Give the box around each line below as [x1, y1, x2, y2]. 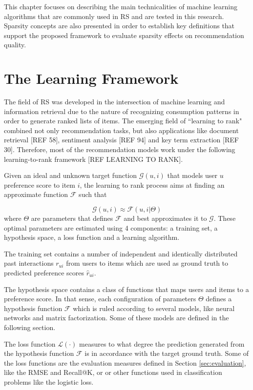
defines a [206, 293, 232, 304]
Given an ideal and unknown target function [4, 170, 137, 180]
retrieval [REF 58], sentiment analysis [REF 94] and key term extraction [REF [4, 135, 239, 145]
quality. [4, 39, 26, 50]
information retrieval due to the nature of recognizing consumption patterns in [4, 106, 239, 116]
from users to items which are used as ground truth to [66, 258, 229, 268]
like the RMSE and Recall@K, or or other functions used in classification [4, 367, 222, 377]
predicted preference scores [4, 268, 84, 277]
